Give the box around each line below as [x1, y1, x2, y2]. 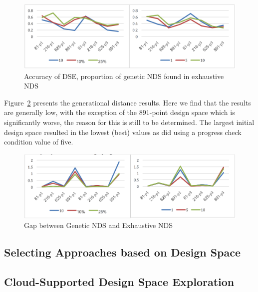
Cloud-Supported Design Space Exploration [4, 273, 235, 289]
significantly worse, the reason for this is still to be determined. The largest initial [4, 116, 255, 127]
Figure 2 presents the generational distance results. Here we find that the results [4, 97, 251, 107]
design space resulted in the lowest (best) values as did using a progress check [4, 126, 242, 137]
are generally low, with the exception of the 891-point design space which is [4, 107, 235, 117]
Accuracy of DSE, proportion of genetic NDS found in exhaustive [24, 70, 224, 81]
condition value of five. [4, 136, 73, 147]
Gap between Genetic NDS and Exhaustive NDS [24, 220, 173, 230]
